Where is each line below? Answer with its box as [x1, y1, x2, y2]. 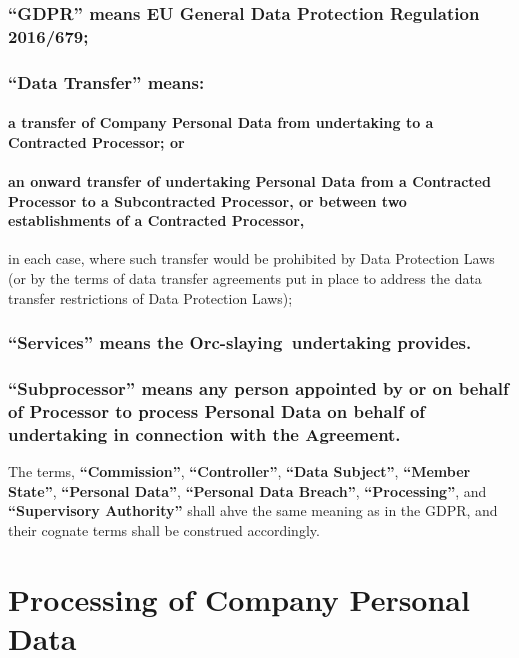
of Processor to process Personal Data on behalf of [8, 398, 426, 423]
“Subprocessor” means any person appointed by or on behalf [8, 375, 509, 400]
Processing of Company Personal [8, 578, 470, 619]
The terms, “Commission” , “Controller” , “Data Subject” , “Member [8, 461, 471, 482]
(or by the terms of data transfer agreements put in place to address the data [8, 267, 482, 288]
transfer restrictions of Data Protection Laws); [8, 287, 293, 308]
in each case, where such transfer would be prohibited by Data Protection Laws [8, 248, 495, 269]
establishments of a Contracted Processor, [8, 210, 305, 231]
